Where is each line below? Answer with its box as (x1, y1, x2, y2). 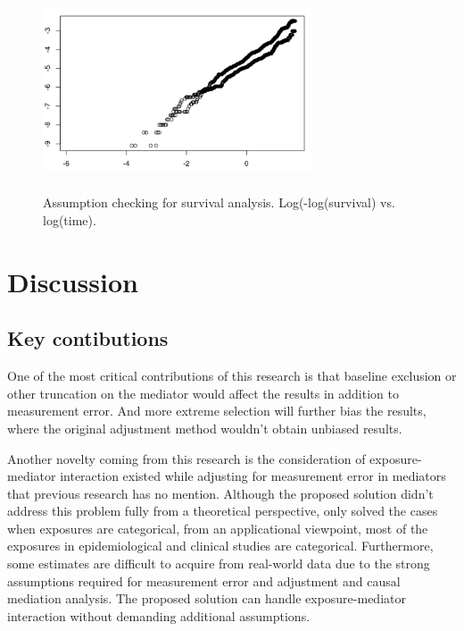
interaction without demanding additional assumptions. (7, 606, 311, 625)
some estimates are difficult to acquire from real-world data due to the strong (7, 554, 430, 573)
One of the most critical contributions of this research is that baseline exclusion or (7, 366, 457, 385)
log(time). (43, 210, 96, 229)
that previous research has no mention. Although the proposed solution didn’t (7, 484, 434, 502)
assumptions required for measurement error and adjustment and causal (7, 571, 401, 590)
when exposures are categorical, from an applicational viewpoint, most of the (7, 518, 428, 537)
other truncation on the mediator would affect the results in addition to (7, 383, 399, 402)
